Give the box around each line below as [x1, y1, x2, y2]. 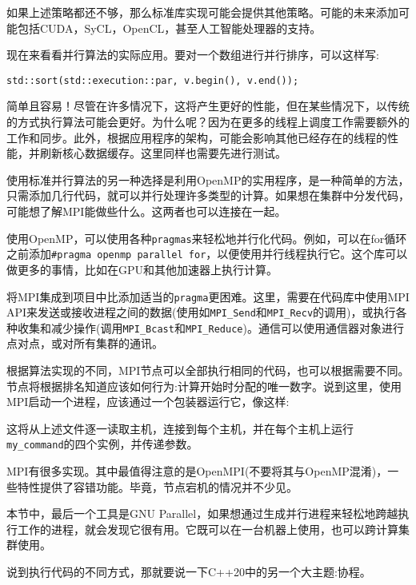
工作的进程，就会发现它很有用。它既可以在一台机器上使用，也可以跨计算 [17, 520, 398, 537]
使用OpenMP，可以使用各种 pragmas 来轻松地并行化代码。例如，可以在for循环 [6, 229, 407, 246]
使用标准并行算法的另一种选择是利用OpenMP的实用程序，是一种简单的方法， [6, 171, 410, 188]
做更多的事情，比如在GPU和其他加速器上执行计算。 [6, 261, 278, 277]
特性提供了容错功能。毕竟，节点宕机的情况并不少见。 [17, 478, 298, 495]
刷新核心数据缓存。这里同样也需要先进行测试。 [39, 145, 286, 161]
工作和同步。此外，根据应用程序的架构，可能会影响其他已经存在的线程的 [6, 129, 387, 145]
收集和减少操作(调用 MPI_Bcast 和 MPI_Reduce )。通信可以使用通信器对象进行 [17, 319, 404, 336]
